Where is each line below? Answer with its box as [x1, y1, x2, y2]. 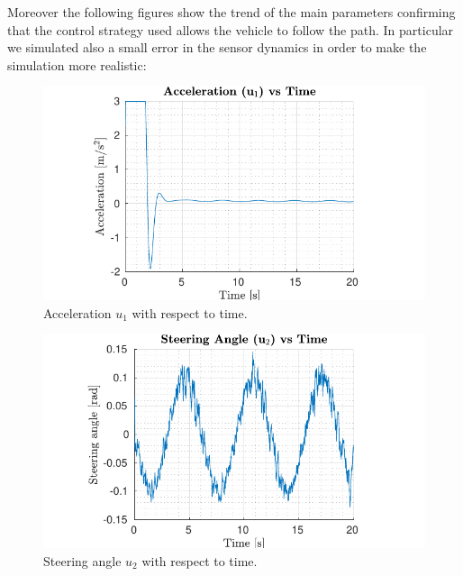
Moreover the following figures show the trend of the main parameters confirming [7, 3, 456, 21]
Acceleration [43, 303, 112, 322]
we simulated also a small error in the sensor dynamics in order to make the [7, 38, 427, 57]
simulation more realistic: [7, 55, 147, 74]
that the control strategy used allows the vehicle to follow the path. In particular [7, 20, 454, 39]
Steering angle [43, 551, 122, 570]
